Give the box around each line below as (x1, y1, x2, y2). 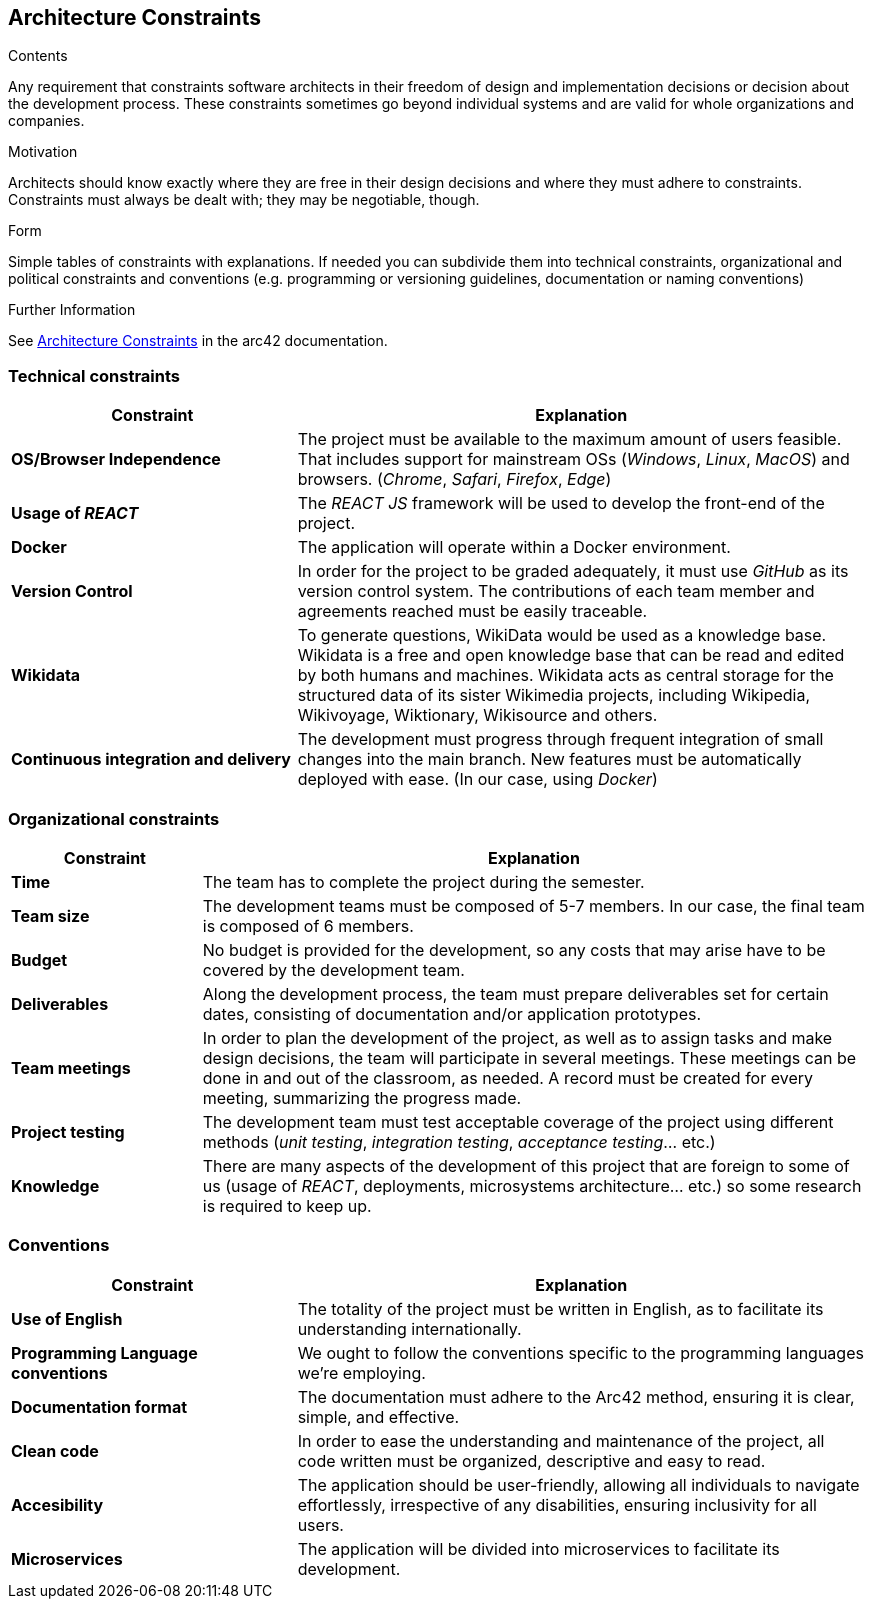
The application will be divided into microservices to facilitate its (297, 1538, 780, 1559)
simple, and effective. (297, 1406, 460, 1427)
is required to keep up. (202, 1195, 372, 1216)
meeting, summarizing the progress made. (202, 1087, 522, 1108)
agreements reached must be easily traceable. (297, 601, 648, 622)
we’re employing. (297, 1362, 426, 1383)
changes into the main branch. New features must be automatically (297, 749, 802, 770)
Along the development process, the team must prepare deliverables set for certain (202, 983, 829, 1004)
